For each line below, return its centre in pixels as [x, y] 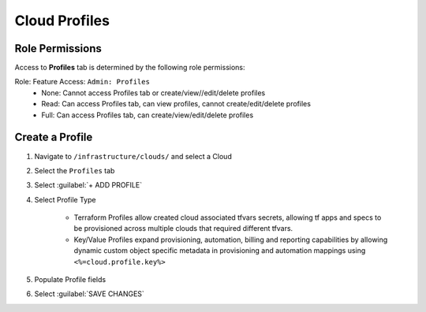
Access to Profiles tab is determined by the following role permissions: [130, 68]
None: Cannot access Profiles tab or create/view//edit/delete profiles [153, 93]
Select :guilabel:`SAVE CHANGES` [90, 294]
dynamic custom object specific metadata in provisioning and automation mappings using [220, 251]
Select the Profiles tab [75, 170]
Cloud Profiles [62, 20]
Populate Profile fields [70, 280]
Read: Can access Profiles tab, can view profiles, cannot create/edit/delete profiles [176, 104]
